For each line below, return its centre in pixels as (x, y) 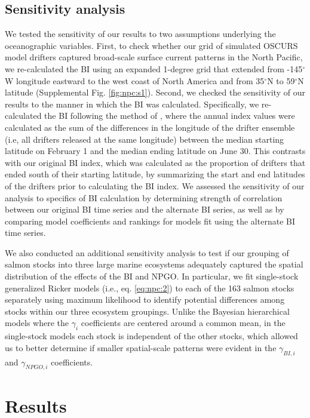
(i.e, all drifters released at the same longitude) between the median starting (145, 139)
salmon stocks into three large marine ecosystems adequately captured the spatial (154, 264)
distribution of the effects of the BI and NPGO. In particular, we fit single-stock (152, 276)
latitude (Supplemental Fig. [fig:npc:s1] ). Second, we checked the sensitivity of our (155, 92)
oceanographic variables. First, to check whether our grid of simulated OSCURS (151, 45)
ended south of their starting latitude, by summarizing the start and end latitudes (155, 174)
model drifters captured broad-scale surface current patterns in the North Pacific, (154, 57)
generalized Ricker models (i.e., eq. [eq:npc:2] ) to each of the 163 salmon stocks (150, 288)
